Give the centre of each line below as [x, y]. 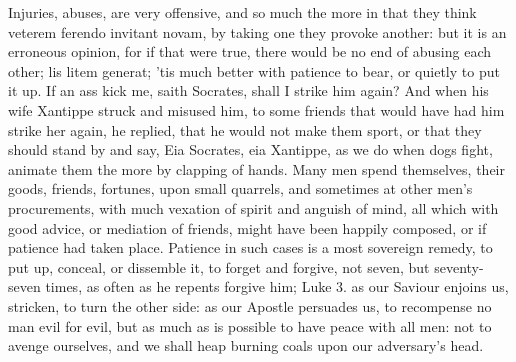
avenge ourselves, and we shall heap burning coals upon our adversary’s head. [246, 345]
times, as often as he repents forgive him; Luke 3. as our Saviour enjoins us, [277, 286]
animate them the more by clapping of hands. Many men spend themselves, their [256, 168]
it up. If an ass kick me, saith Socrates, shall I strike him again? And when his [248, 90]
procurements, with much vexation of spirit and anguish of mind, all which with [253, 207]
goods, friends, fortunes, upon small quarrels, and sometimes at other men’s [240, 188]
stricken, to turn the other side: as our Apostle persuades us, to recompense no [250, 305]
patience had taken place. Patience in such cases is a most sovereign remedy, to [250, 247]
